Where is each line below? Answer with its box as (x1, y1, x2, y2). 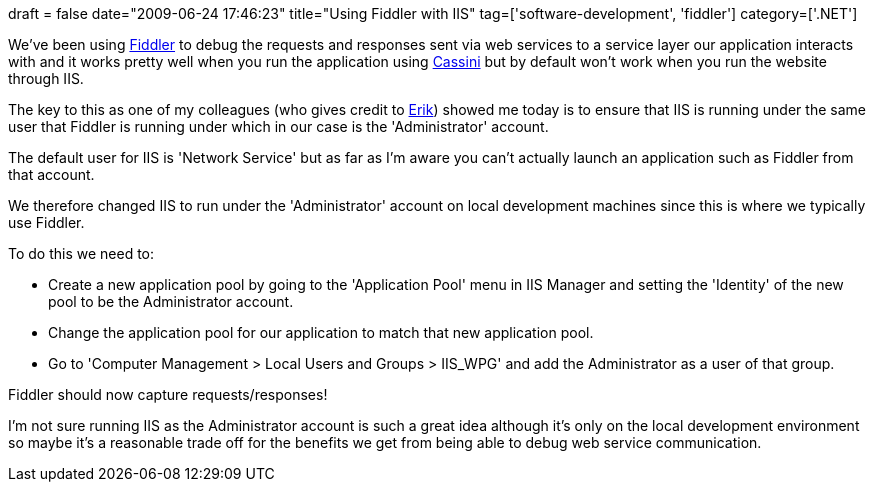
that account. (8, 166, 95, 183)
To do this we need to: (8, 245, 155, 262)
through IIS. (8, 70, 84, 87)
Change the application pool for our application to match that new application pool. (48, 324, 594, 341)
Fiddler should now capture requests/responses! (8, 386, 328, 403)
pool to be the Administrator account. (48, 293, 294, 310)
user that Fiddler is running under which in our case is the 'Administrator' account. (8, 118, 549, 135)
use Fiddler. (8, 214, 85, 231)
